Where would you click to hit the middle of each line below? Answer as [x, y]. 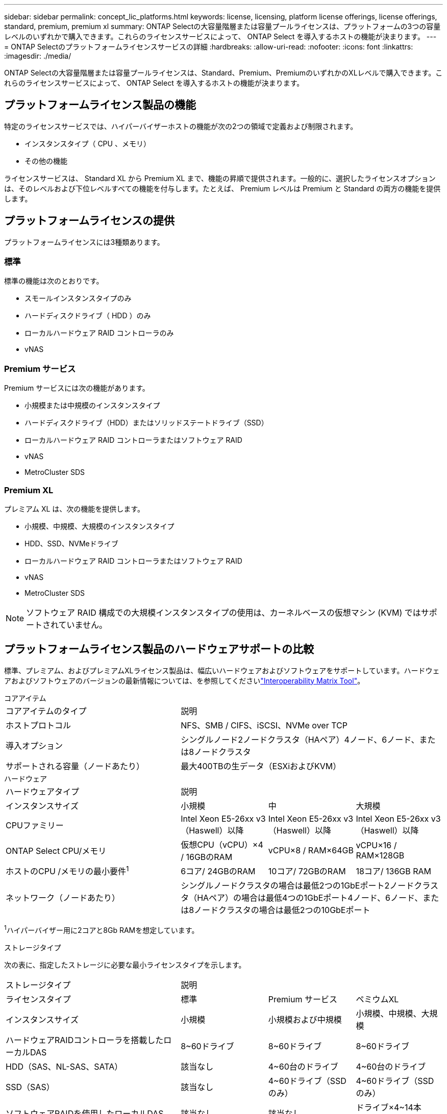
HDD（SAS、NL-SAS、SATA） [64, 1066]
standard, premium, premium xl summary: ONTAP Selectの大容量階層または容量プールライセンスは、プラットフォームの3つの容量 [222, 26]
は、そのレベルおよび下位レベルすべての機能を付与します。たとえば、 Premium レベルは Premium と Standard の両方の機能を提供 [222, 188]
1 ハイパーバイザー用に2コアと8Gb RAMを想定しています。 [102, 929]
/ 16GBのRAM [207, 857]
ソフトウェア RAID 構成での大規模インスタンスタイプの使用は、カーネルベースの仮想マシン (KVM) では [224, 612]
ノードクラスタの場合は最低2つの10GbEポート [282, 910]
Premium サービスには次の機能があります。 [77, 388]
